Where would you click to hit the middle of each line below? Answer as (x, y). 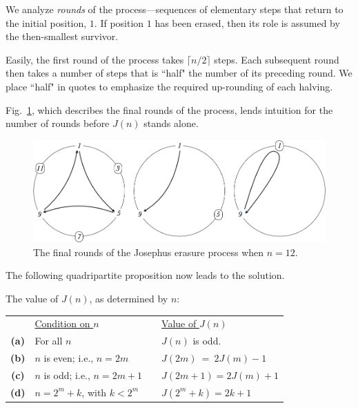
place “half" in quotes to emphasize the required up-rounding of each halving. (169, 86)
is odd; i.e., (67, 375)
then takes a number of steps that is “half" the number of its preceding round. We (179, 73)
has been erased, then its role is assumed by (247, 22)
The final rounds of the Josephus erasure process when (149, 252)
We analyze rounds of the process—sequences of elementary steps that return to (175, 9)
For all (49, 341)
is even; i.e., (69, 358)
